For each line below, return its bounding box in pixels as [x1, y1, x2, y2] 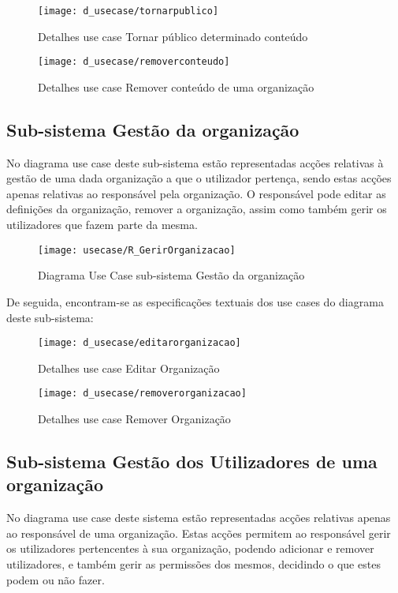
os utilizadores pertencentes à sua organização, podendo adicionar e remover [6, 540, 374, 557]
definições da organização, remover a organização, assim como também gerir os [6, 201, 387, 217]
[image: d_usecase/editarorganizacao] [38, 337, 241, 349]
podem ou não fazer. [6, 571, 105, 587]
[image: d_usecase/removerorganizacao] [38, 388, 247, 400]
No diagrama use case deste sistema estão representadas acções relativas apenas [6, 509, 391, 526]
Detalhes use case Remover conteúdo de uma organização [38, 78, 314, 95]
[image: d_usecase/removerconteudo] [38, 56, 230, 68]
